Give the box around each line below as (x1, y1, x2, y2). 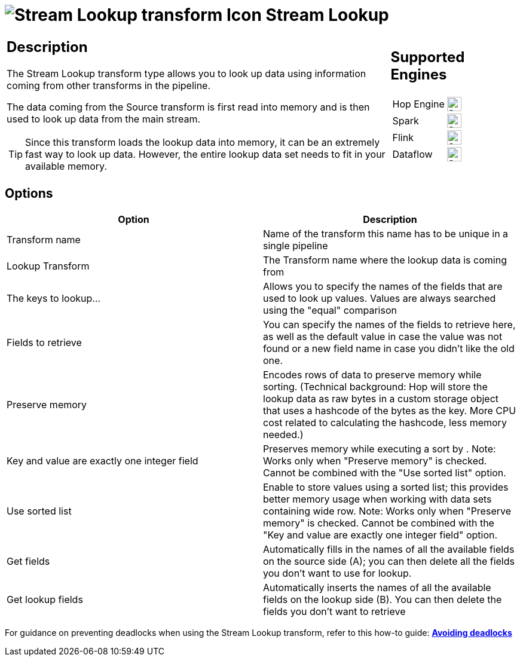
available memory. (25, 160, 108, 172)
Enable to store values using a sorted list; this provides (263, 481, 509, 493)
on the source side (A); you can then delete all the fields (263, 555, 515, 567)
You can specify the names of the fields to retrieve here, (263, 318, 516, 330)
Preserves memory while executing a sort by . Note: (263, 442, 496, 455)
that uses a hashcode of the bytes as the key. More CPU (263, 404, 516, 417)
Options (5, 186, 53, 201)
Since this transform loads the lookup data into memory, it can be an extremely (25, 136, 380, 148)
